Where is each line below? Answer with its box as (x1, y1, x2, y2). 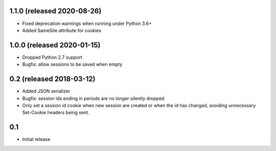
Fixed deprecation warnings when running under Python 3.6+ (22, 20, 152, 27)
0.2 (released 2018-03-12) (9, 74, 96, 84)
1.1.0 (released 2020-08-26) (9, 7, 102, 15)
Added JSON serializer (22, 88, 71, 94)
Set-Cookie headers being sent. (22, 110, 89, 116)
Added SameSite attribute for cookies (22, 27, 102, 33)
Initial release (22, 136, 51, 142)
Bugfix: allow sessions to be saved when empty (22, 61, 123, 67)
